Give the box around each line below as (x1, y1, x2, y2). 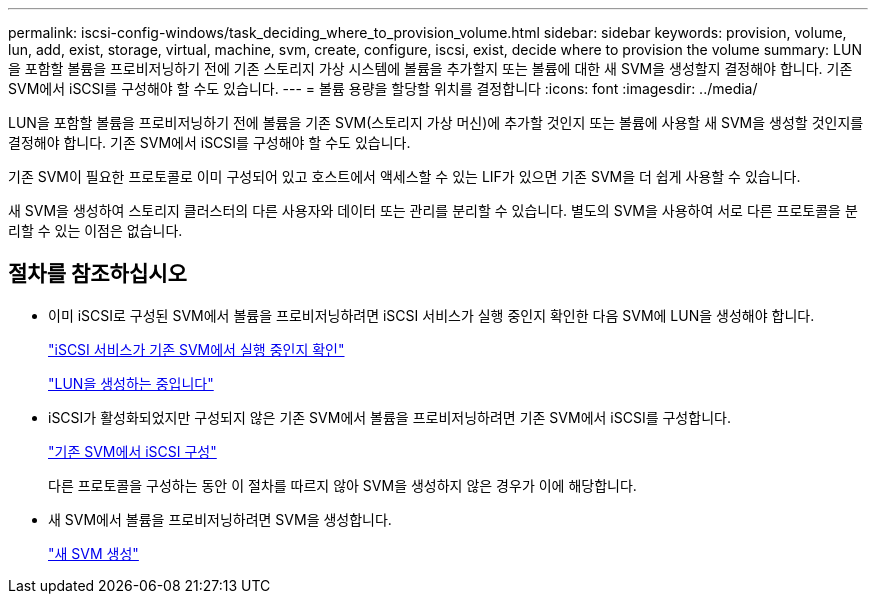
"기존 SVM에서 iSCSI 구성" (48, 442, 217, 460)
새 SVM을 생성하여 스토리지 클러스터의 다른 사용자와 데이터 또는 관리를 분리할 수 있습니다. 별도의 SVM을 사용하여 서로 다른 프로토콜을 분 (8, 202, 858, 219)
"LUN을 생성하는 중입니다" (48, 374, 214, 392)
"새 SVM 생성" (48, 544, 139, 562)
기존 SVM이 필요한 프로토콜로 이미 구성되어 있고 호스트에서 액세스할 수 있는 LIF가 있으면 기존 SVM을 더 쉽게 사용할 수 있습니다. (8, 168, 801, 185)
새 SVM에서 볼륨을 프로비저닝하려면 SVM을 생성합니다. (48, 510, 392, 528)
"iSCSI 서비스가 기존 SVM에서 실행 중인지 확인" (48, 340, 345, 358)
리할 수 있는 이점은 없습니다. (8, 222, 183, 239)
